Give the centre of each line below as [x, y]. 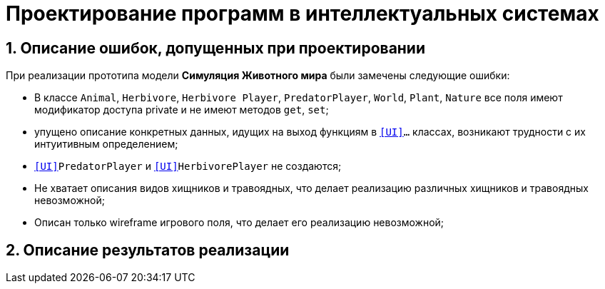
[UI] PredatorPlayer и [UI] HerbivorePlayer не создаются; [188, 166]
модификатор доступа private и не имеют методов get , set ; [182, 110]
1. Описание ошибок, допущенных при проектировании [216, 48]
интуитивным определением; [106, 144]
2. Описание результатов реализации [148, 250]
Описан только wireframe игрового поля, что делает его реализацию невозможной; [239, 223]
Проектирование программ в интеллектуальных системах [302, 14]
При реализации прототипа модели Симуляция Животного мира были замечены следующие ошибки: [258, 76]
